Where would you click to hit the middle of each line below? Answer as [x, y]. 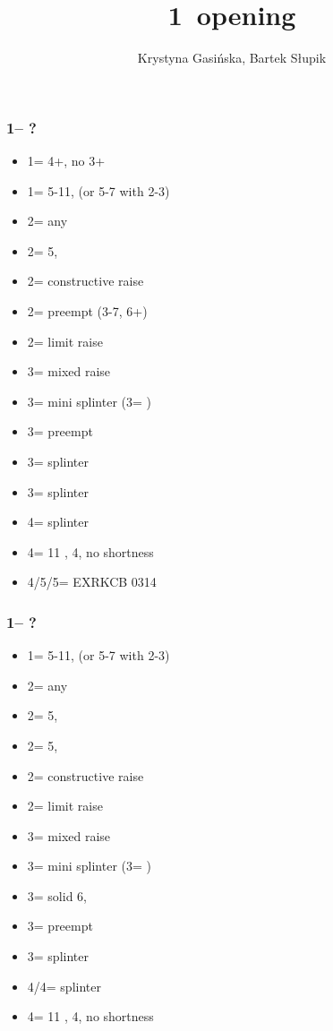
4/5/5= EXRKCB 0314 [92, 582]
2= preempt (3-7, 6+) [87, 310]
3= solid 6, [57, 895]
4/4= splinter [64, 986]
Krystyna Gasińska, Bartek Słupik [232, 58]
